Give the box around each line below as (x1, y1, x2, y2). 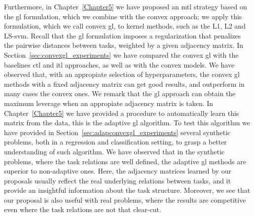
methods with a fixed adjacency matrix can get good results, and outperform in (4, 78, 245, 89)
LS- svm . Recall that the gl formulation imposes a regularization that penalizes (4, 30, 241, 40)
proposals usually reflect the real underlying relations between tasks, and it (4, 175, 231, 185)
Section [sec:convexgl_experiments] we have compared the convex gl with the (4, 49, 239, 60)
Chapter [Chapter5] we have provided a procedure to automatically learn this (4, 108, 239, 118)
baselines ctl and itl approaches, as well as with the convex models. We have (4, 59, 235, 70)
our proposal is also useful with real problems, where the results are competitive (4, 194, 246, 205)
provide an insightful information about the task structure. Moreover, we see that (4, 185, 251, 195)
